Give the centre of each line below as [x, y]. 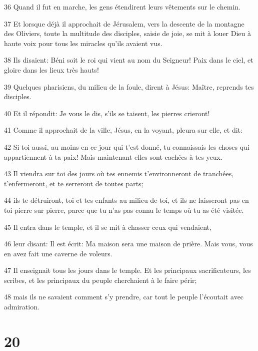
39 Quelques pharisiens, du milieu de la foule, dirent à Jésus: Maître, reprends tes [129, 86]
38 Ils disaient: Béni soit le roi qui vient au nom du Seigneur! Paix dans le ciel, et [129, 60]
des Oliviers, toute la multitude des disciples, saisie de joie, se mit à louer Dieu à [127, 33]
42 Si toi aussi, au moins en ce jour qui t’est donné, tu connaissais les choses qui [127, 146]
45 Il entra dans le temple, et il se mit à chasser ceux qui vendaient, [108, 227]
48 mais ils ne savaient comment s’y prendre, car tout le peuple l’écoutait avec [124, 297]
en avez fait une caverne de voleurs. [58, 253]
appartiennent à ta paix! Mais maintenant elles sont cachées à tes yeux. [113, 156]
